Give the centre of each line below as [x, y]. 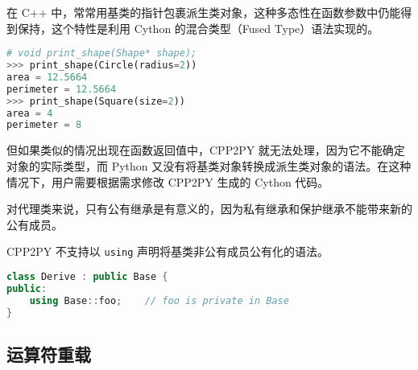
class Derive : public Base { [87, 276]
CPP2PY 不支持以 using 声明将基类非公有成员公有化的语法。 [168, 251]
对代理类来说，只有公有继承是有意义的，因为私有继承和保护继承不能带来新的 [209, 209]
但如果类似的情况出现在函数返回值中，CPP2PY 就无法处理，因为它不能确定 [206, 150]
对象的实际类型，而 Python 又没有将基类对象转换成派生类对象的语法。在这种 [209, 165]
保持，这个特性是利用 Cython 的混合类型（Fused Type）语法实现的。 [198, 28]
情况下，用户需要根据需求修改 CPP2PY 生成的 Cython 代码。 [168, 181]
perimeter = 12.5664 [62, 89]
